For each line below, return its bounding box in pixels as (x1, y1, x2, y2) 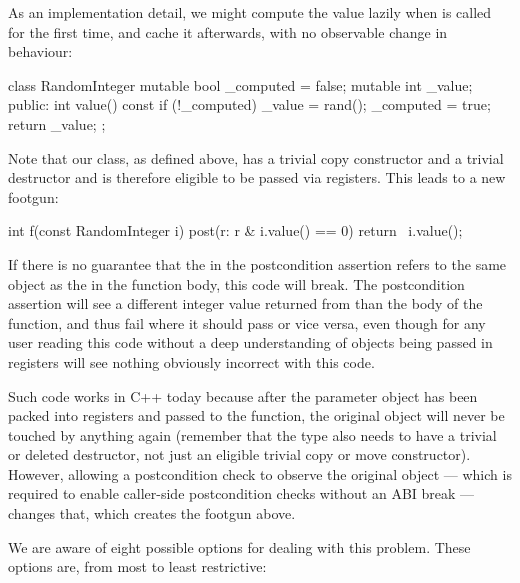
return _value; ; (8, 113, 106, 134)
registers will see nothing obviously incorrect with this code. (8, 351, 375, 372)
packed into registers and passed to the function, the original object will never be (8, 405, 505, 426)
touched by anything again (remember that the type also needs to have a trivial (8, 424, 497, 445)
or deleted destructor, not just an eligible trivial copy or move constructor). (8, 444, 471, 465)
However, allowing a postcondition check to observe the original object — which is (8, 463, 512, 484)
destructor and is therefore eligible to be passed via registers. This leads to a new (8, 167, 506, 188)
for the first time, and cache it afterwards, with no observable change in (8, 21, 448, 42)
